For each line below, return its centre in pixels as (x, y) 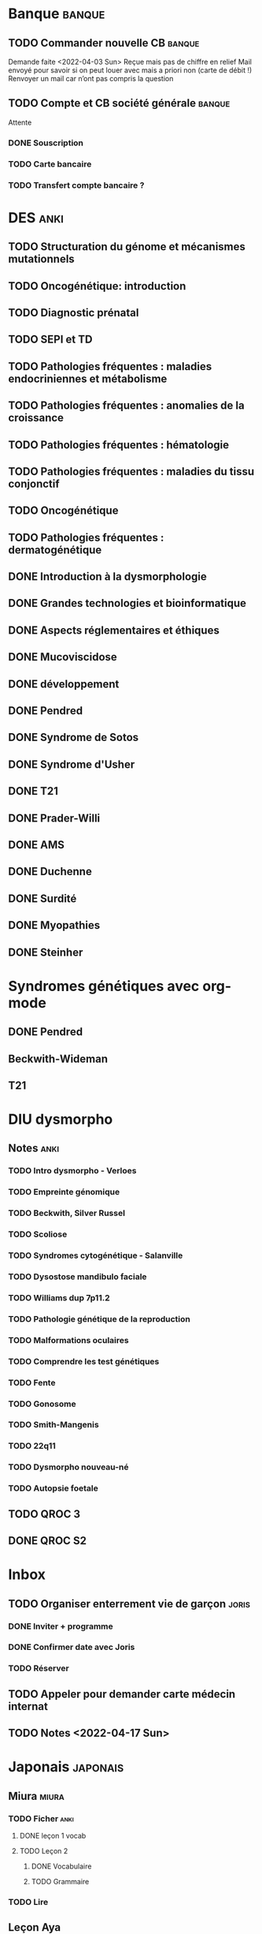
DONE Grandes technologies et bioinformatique (127, 603)
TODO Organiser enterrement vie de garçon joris (129, 1604)
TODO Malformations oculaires (68, 1340)
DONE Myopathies (54, 925)
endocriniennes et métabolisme (88, 378)
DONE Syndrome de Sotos (74, 737)
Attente (20, 122)
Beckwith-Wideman (58, 1059)
